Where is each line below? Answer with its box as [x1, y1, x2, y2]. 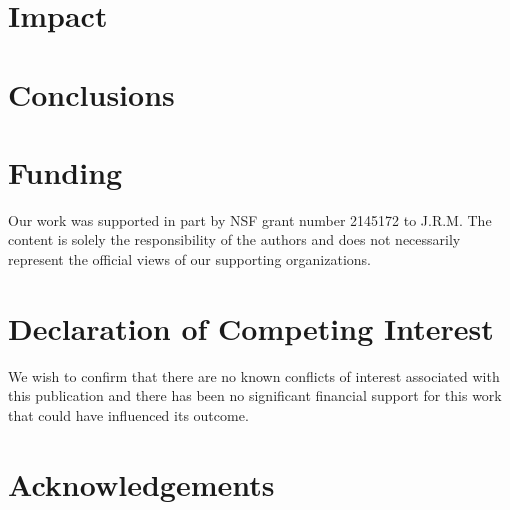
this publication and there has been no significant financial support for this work [8, 385, 502, 406]
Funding [8, 151, 123, 192]
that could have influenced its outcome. [8, 404, 249, 425]
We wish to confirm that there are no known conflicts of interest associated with [8, 365, 500, 386]
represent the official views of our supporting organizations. [8, 249, 371, 270]
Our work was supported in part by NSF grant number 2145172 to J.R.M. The [8, 209, 492, 230]
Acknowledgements [8, 463, 275, 504]
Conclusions [8, 73, 175, 114]
